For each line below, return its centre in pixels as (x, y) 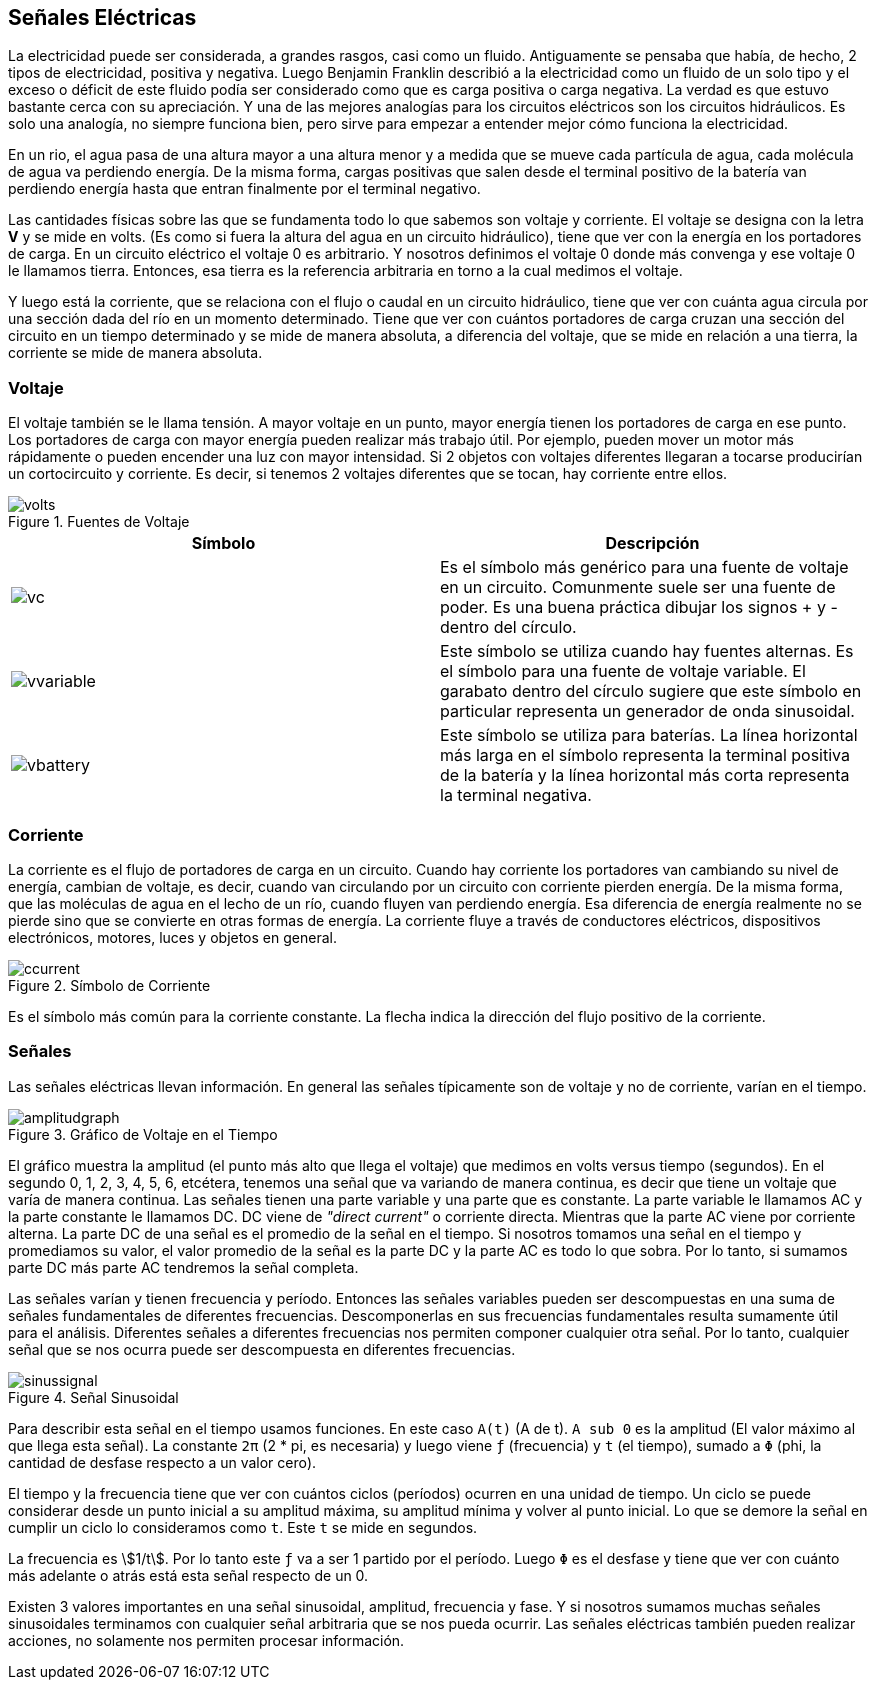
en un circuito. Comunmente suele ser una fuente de (638, 587)
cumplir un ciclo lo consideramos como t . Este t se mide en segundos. (243, 1527)
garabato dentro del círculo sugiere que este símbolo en (651, 691)
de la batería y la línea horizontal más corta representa (645, 775)
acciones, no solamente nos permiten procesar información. (206, 1640)
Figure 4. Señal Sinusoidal (93, 1397)
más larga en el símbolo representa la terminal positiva (645, 755)
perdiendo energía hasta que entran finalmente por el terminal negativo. (244, 189)
